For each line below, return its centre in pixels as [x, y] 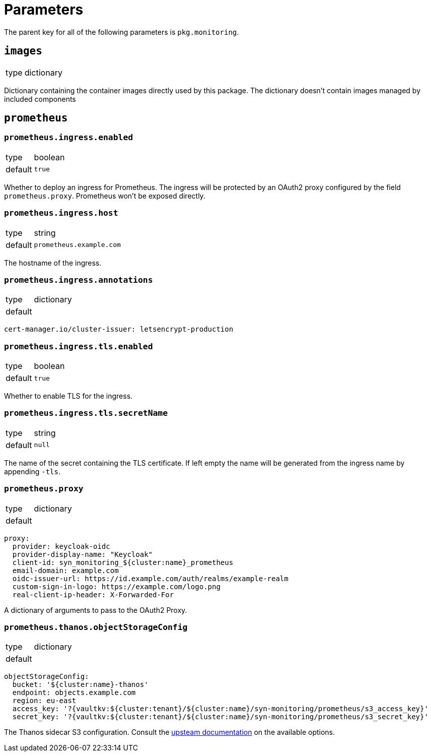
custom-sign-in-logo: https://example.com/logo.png [116, 586]
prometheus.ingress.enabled [69, 138]
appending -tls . [32, 471]
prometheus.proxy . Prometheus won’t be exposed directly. [105, 196]
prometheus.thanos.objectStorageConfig [96, 627]
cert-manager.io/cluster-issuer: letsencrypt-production [119, 329]
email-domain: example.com [65, 570]
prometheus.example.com [77, 245]
